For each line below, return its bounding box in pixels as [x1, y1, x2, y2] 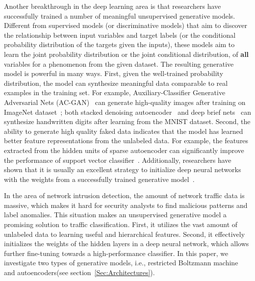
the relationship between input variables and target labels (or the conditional [4, 29, 236, 40]
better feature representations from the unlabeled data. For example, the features [4, 135, 249, 146]
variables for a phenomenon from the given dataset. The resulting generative [4, 58, 234, 69]
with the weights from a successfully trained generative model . [4, 174, 195, 184]
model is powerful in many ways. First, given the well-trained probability [4, 68, 224, 78]
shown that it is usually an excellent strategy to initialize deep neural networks [4, 164, 241, 175]
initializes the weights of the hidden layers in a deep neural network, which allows [4, 238, 249, 249]
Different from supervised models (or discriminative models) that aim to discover [4, 20, 247, 30]
